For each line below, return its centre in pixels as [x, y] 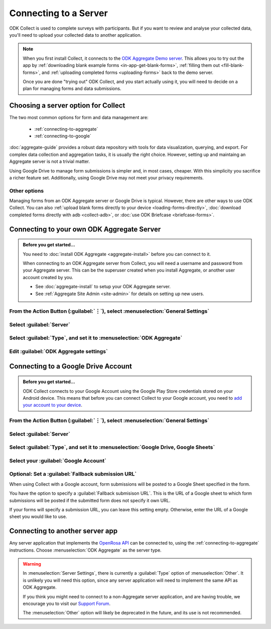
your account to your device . [52, 405]
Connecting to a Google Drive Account [71, 366]
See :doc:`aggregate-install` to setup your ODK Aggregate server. [103, 287]
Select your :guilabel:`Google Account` [58, 461]
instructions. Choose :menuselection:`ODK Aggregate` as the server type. [85, 550]
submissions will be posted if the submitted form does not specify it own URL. [90, 500]
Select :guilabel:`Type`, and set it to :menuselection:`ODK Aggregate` [96, 338]
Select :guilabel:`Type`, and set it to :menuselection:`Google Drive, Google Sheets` [112, 447]
